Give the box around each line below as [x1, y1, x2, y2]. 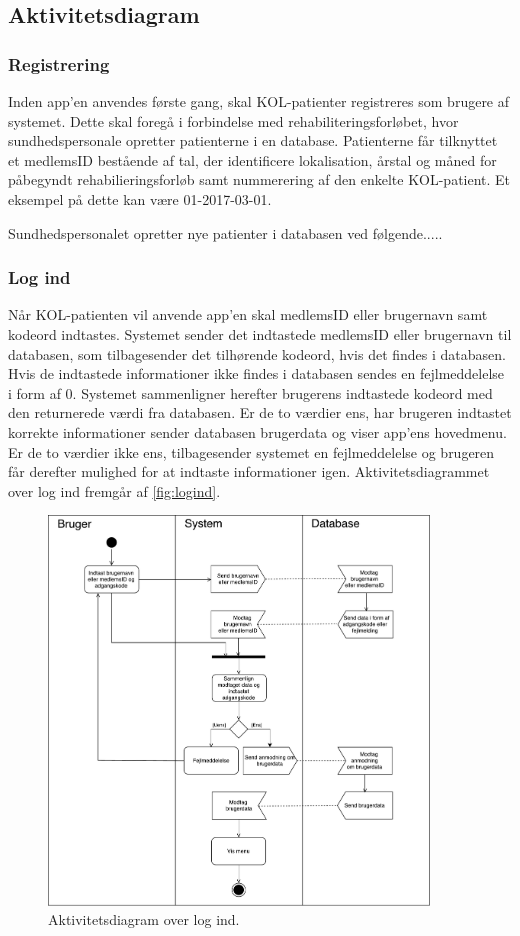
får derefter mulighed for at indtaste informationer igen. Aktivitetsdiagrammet [8, 461, 490, 482]
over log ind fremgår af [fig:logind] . [8, 480, 221, 501]
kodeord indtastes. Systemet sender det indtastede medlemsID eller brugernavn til [8, 323, 512, 344]
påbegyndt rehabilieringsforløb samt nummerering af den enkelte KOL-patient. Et [8, 169, 511, 190]
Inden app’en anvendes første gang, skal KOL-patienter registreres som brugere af [8, 91, 510, 111]
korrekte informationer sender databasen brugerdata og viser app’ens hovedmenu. [8, 421, 507, 442]
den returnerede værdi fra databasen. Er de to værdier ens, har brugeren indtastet [8, 402, 512, 423]
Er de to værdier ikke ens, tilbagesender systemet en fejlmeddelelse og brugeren [8, 441, 495, 462]
